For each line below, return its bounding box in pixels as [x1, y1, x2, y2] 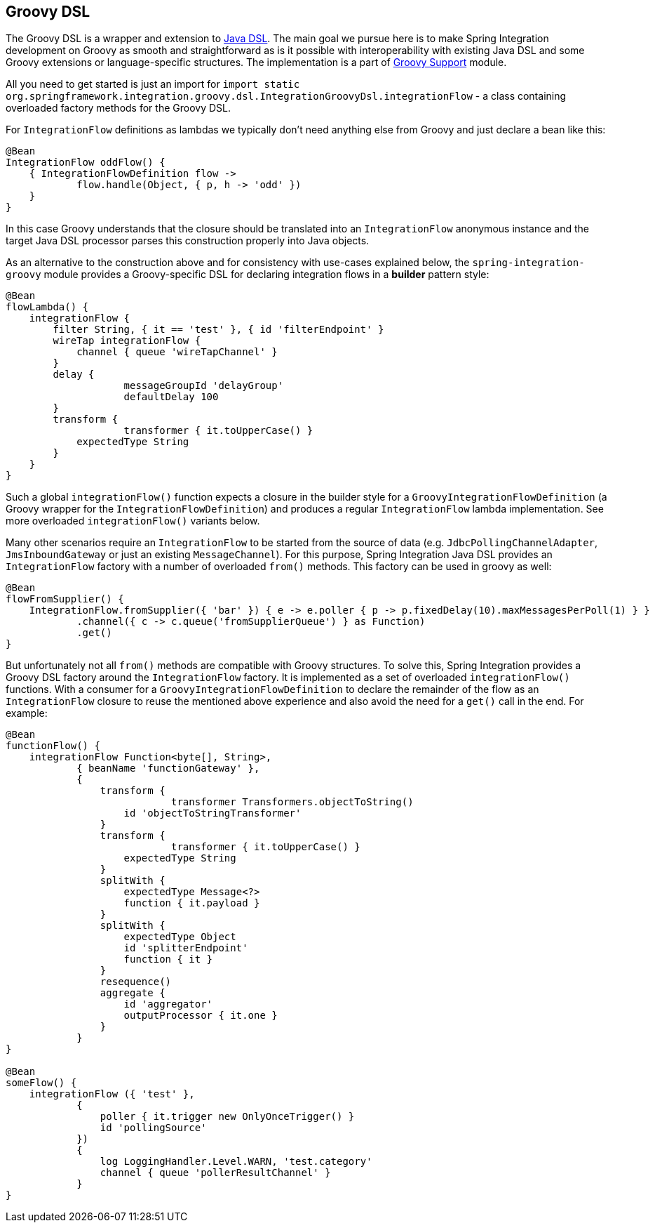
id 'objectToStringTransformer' [123, 807, 302, 819]
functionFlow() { [6, 740, 100, 752]
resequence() [100, 976, 172, 988]
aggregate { [100, 987, 166, 999]
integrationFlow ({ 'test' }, [29, 1088, 195, 1100]
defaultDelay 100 [123, 391, 219, 403]
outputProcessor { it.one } [123, 1010, 278, 1022]
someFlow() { [6, 1077, 77, 1089]
